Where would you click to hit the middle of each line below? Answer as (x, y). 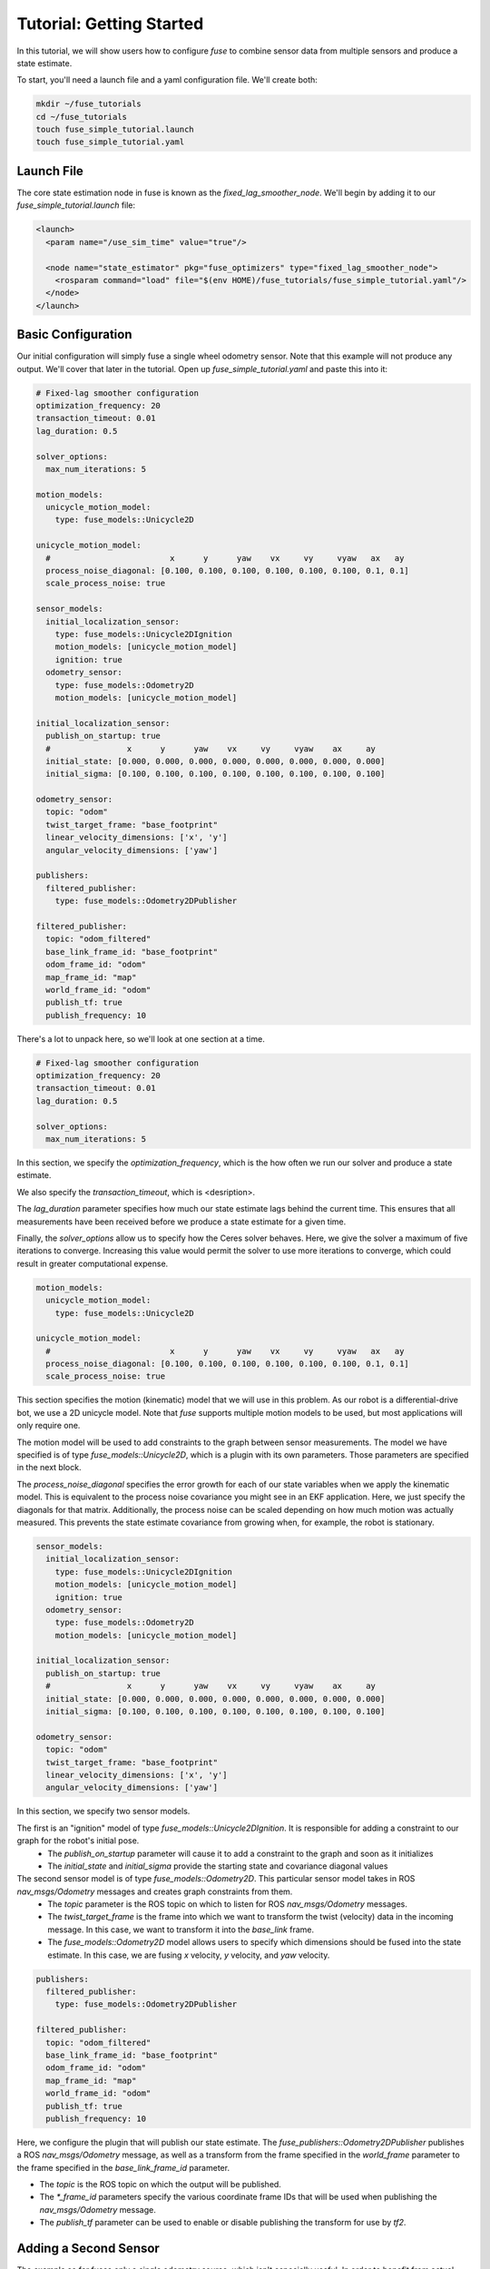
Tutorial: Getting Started (110, 24)
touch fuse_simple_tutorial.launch (115, 130)
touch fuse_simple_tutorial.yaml (110, 142)
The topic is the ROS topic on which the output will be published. (160, 2185)
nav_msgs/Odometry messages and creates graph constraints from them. (155, 1891)
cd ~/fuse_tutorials (81, 117)
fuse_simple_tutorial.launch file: (76, 205)
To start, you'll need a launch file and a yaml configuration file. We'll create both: (167, 80)
